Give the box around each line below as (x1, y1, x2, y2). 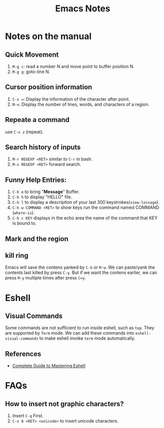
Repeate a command (5, 116, 70, 124)
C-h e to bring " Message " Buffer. (12, 189, 80, 195)
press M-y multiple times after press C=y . (5, 275, 86, 281)
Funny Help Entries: (5, 176, 67, 184)
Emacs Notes (55, 3, 111, 14)
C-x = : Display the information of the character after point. (12, 96, 131, 102)
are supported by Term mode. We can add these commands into (5, 330, 134, 336)
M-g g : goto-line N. (12, 69, 50, 75)
